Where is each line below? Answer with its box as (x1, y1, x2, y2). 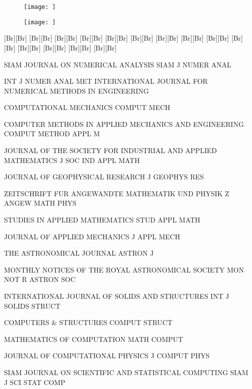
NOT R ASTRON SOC (4, 274, 76, 284)
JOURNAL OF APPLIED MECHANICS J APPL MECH (4, 231, 180, 241)
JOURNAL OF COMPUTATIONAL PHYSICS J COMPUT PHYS (4, 350, 210, 361)
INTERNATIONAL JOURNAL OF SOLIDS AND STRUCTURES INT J (4, 291, 229, 301)
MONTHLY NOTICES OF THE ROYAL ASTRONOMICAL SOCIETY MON (4, 264, 244, 275)
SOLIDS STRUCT (4, 300, 61, 311)
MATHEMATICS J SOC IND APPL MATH (4, 155, 140, 165)
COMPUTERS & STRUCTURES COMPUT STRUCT (4, 317, 173, 328)
